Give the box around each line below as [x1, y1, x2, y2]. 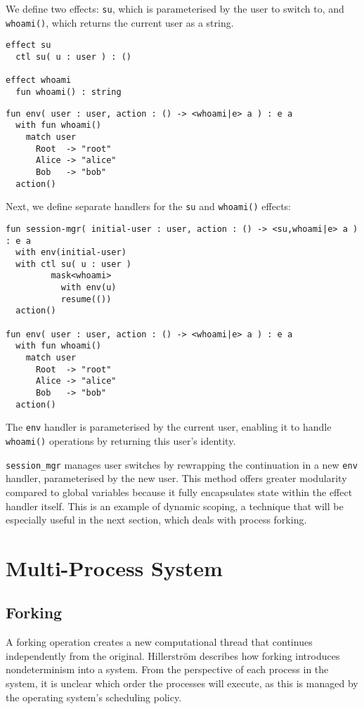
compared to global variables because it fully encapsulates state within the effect [6, 484, 353, 499]
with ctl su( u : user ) [15, 259, 131, 269]
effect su [6, 40, 51, 51]
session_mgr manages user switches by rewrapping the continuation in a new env [6, 457, 358, 471]
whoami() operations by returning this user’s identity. [6, 434, 236, 448]
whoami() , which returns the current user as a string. [6, 15, 234, 30]
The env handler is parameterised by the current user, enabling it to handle [6, 419, 332, 434]
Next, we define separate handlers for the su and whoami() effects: [6, 199, 291, 214]
